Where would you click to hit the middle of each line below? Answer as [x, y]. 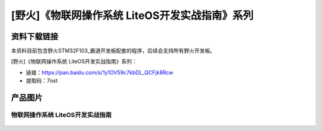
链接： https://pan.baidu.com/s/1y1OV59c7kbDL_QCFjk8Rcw [100, 72]
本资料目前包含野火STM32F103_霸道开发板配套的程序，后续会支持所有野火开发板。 [113, 51]
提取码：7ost [42, 81]
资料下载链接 [35, 36]
